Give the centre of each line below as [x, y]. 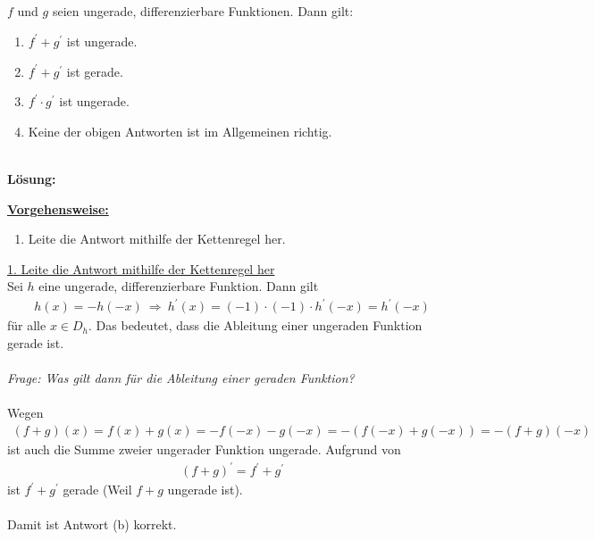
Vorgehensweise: [58, 208]
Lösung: [32, 178]
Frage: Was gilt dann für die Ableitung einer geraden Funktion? [181, 378]
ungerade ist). [205, 490]
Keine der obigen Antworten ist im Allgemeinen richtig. [180, 131]
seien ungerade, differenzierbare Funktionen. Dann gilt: [203, 11]
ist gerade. [95, 71]
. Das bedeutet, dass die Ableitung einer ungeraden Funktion [256, 325]
